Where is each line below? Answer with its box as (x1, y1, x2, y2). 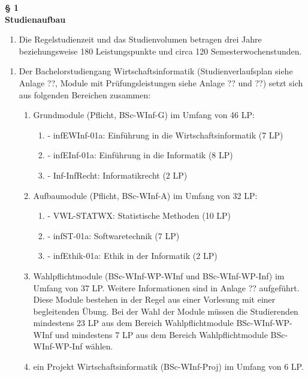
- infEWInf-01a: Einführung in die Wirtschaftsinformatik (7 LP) (47, 128, 283, 141)
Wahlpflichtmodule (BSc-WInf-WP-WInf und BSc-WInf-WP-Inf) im (33, 269, 285, 282)
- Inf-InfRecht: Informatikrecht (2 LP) (47, 168, 188, 181)
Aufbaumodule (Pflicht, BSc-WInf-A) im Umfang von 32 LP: (33, 189, 258, 201)
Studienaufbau (5, 13, 66, 25)
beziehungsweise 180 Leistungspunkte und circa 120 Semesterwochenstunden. (19, 44, 302, 57)
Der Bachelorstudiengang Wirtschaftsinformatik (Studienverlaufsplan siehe (19, 65, 293, 77)
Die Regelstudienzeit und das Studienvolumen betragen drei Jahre (19, 33, 262, 46)
